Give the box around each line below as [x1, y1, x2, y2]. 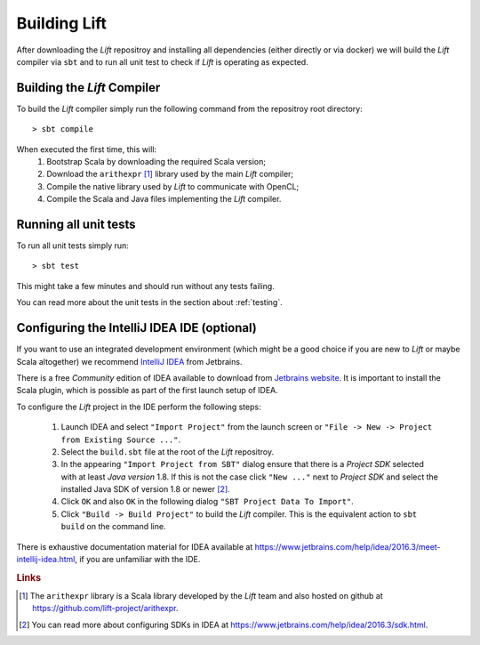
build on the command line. [60, 521, 166, 532]
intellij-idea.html [16, 554, 76, 565]
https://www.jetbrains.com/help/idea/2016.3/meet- [254, 541, 441, 552]
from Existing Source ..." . [60, 434, 181, 445]
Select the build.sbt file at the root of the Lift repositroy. [60, 446, 275, 457]
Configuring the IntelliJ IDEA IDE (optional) [16, 320, 257, 335]
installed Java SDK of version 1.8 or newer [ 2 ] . [60, 484, 230, 495]
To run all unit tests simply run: [16, 240, 129, 251]
